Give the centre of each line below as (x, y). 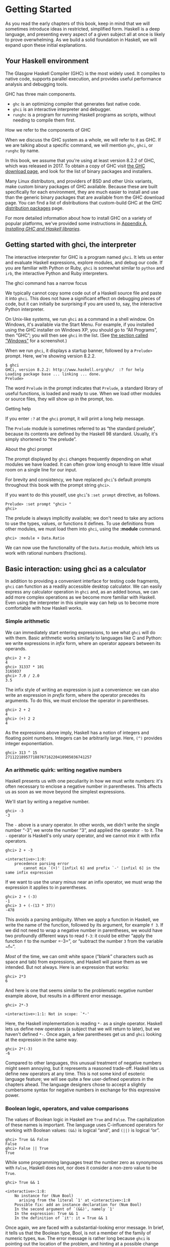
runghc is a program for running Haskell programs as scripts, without (84, 114)
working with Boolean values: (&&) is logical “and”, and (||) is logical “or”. (82, 1131)
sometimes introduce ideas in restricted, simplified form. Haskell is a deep (83, 28)
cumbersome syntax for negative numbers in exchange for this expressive (83, 1090)
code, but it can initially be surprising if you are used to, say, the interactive (84, 304)
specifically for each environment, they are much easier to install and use (82, 192)
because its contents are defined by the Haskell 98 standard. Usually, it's (82, 434)
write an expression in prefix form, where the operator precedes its (75, 695)
